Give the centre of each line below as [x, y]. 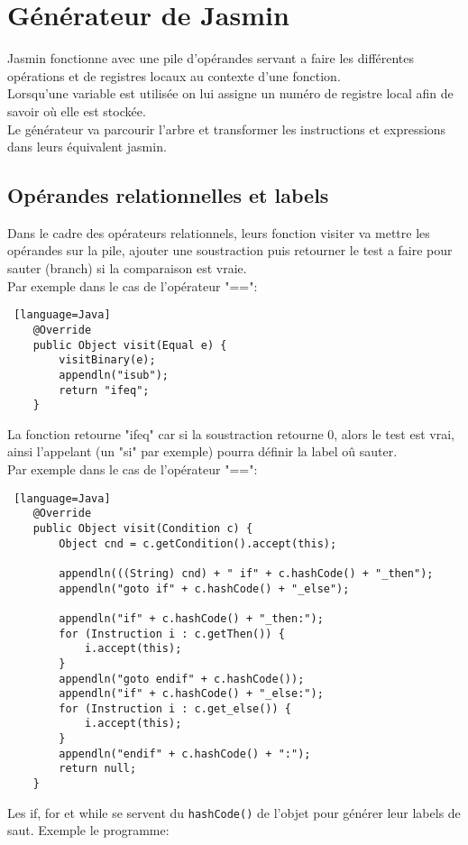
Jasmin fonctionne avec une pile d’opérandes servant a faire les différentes [211, 58]
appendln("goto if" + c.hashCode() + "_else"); [204, 588]
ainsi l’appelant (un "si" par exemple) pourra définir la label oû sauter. [202, 451]
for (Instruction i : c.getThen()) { [172, 634]
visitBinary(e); [107, 360]
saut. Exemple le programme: [88, 830]
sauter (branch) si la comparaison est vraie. [127, 268]
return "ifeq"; [104, 390]
